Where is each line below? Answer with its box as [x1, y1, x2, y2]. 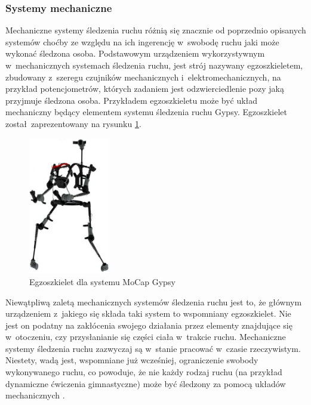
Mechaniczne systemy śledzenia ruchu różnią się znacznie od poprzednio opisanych [5, 24, 306, 36]
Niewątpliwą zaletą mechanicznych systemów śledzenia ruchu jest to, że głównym [5, 295, 302, 308]
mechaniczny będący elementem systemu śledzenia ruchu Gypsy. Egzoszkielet [5, 106, 287, 118]
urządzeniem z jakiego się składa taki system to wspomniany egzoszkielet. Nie [5, 307, 291, 320]
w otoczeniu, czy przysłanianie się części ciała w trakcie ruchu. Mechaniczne [5, 330, 286, 343]
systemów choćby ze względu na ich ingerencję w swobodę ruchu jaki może [5, 35, 279, 48]
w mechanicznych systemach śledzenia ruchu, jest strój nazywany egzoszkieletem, [5, 59, 303, 71]
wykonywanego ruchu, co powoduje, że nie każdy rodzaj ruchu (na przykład [5, 366, 282, 378]
